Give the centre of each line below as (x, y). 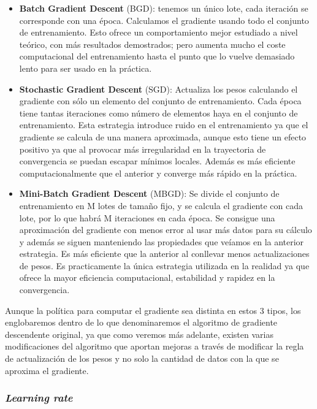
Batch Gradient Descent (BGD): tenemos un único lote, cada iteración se (164, 8)
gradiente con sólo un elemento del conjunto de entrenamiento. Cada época (160, 101)
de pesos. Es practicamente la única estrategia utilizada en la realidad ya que (164, 265)
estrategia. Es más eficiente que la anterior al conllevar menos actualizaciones (164, 254)
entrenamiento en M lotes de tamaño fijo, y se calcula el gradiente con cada (161, 205)
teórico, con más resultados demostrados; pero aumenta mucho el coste (152, 44)
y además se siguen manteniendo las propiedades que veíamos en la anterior (162, 241)
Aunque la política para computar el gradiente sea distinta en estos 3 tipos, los (153, 310)
